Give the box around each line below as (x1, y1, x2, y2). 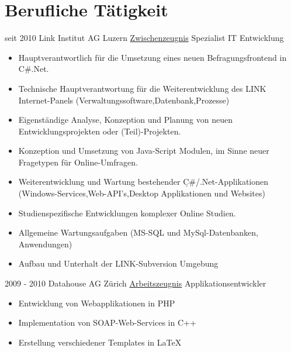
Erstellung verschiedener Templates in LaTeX (18, 336, 182, 348)
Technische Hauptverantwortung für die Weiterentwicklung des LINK (18, 82, 266, 94)
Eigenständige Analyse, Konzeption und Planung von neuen (18, 113, 233, 126)
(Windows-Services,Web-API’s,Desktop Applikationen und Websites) (18, 187, 265, 199)
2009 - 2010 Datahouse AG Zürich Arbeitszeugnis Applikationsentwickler (5, 277, 266, 289)
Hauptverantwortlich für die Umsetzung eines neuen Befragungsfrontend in (18, 51, 287, 63)
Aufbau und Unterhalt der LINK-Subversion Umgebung (18, 257, 219, 270)
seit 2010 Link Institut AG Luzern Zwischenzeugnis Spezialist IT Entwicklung (5, 32, 284, 44)
